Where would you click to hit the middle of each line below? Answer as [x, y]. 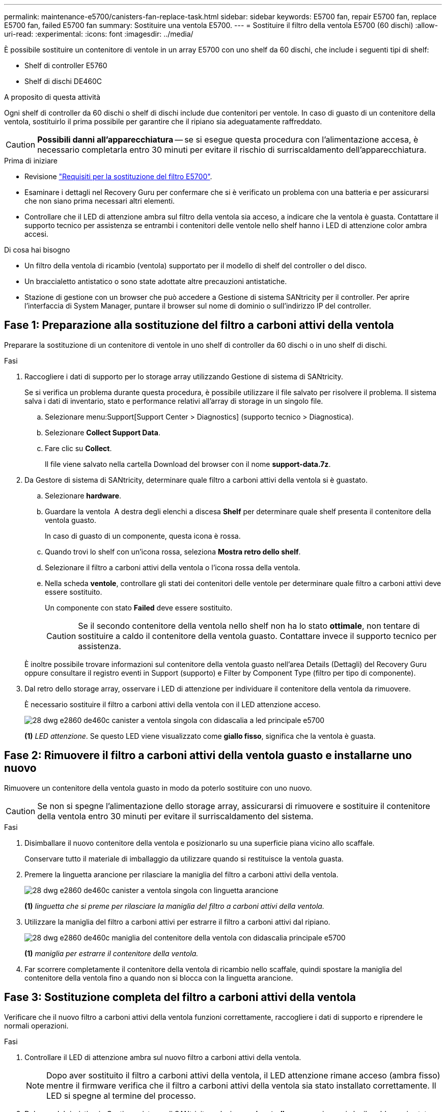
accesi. [36, 234]
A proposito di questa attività [52, 97]
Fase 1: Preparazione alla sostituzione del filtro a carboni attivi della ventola [199, 325]
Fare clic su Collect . [78, 448]
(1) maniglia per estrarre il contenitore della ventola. [111, 953]
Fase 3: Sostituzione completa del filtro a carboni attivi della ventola [180, 997]
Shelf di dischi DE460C [63, 81]
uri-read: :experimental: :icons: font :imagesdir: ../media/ [99, 34]
